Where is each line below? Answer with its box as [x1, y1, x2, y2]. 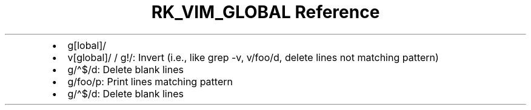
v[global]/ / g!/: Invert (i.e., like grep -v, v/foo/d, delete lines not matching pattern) [67, 51, 439, 63]
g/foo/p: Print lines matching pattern [67, 75, 233, 88]
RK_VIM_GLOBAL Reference [151, 2, 380, 22]
